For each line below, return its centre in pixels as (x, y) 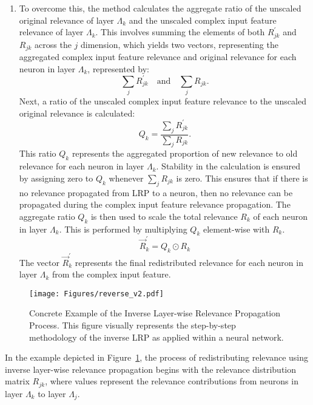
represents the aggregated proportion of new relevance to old (185, 153)
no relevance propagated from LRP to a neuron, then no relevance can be (156, 192)
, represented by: (118, 68)
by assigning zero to (56, 178)
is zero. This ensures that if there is (242, 178)
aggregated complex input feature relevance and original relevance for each (158, 57)
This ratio (38, 153)
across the (53, 44)
